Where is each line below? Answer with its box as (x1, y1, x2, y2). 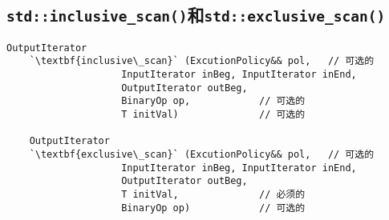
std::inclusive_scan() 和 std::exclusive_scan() (6, 2, 386, 27)
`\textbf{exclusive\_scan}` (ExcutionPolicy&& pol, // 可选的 (29, 149, 375, 161)
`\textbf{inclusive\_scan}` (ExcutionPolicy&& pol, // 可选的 (29, 55, 375, 67)
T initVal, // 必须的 (121, 189, 306, 200)
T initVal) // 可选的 (121, 109, 306, 121)
